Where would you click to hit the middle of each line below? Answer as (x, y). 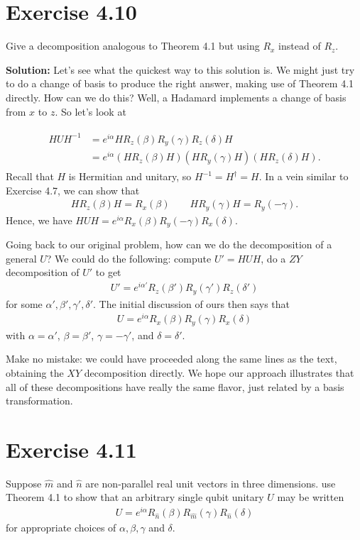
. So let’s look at (91, 111)
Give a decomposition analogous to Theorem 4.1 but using (133, 46)
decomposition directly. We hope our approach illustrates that (219, 372)
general (21, 258)
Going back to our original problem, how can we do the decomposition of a (169, 244)
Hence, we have (39, 220)
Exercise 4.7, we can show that (73, 190)
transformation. (39, 401)
